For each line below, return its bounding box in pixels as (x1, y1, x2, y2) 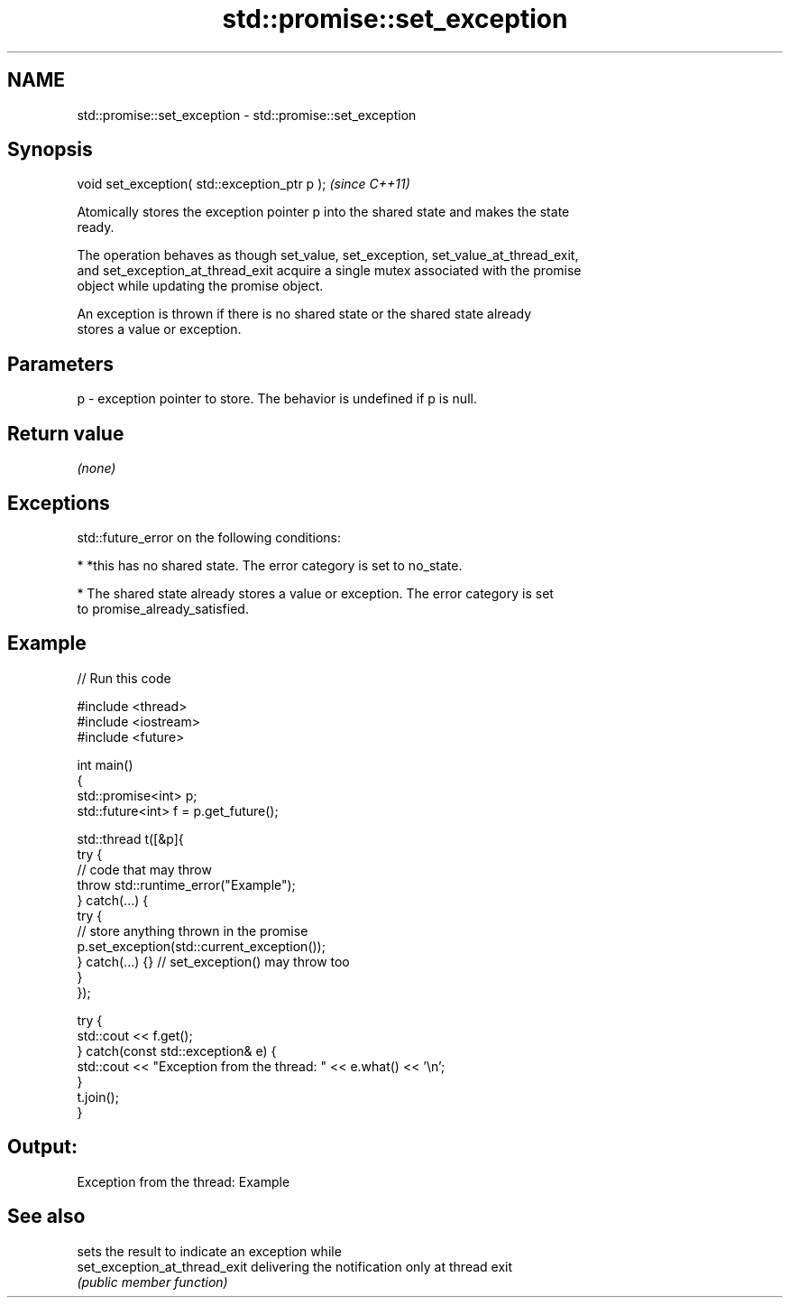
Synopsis (7, 138, 93, 162)
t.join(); (77, 1088, 119, 1105)
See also (7, 1205, 86, 1228)
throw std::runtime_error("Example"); (77, 876, 296, 893)
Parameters (7, 352, 114, 375)
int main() (77, 756, 133, 773)
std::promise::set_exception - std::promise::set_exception (77, 106, 417, 123)
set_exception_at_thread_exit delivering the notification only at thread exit (77, 1258, 513, 1274)
